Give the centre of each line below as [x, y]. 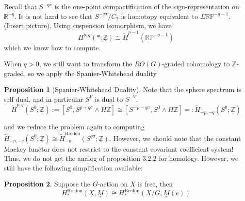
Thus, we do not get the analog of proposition [72, 158]
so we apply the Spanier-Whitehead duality [92, 73]
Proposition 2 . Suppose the [47, 184]
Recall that [20, 6]
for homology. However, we [198, 158]
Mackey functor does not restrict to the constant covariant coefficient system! [119, 148]
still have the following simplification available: [73, 167]
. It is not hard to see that [53, 16]
